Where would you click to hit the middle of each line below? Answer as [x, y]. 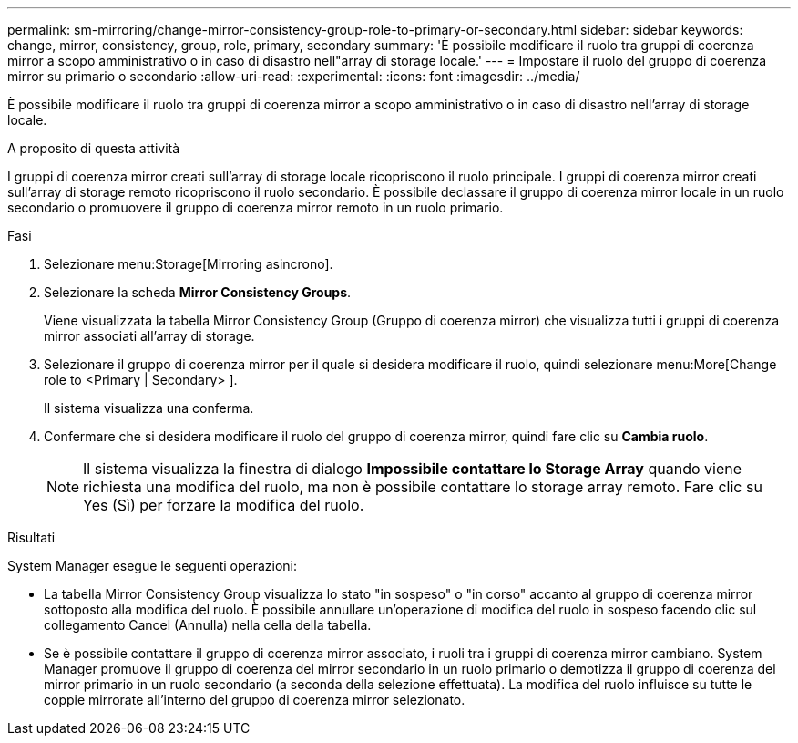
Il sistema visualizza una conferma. [149, 408]
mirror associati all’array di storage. [149, 336]
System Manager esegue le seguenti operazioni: [153, 566]
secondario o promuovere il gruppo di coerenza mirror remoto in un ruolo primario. [256, 207]
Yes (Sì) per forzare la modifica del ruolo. [224, 505]
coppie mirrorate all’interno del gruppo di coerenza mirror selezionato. [255, 700]
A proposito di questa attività [94, 148]
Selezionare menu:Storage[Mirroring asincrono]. [189, 264]
